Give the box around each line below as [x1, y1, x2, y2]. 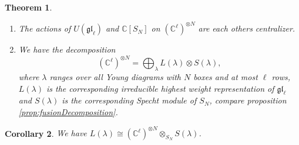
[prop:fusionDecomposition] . [18, 105, 118, 118]
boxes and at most [193, 70, 258, 82]
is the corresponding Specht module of [62, 94, 197, 106]
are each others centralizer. [198, 22, 295, 34]
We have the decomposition [18, 43, 116, 56]
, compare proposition [209, 94, 287, 106]
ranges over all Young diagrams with [49, 70, 182, 82]
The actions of [18, 22, 71, 34]
